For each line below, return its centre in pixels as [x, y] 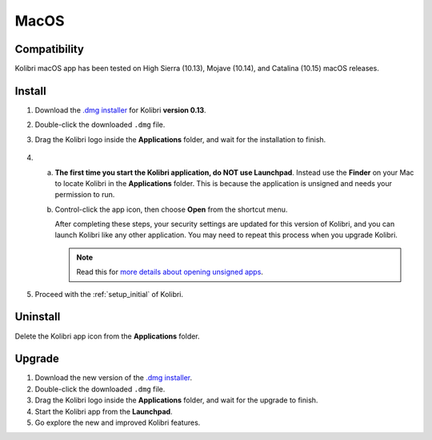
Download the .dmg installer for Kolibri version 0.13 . [121, 110]
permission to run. [85, 195]
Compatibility [49, 49]
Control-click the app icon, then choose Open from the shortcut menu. [171, 209]
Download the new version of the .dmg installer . [114, 378]
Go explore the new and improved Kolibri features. [118, 422]
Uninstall [38, 317]
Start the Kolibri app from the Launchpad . [104, 411]
